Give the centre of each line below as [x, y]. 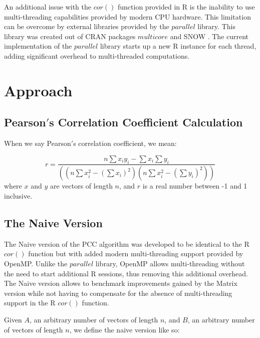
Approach [38, 90]
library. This [216, 26]
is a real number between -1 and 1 [195, 186]
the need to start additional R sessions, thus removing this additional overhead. [126, 273]
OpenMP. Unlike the [36, 263]
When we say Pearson [38, 143]
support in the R [30, 303]
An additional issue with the [48, 7]
